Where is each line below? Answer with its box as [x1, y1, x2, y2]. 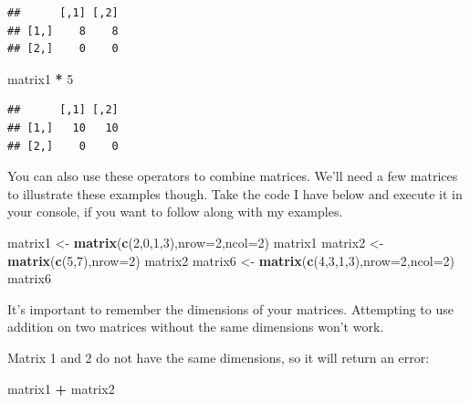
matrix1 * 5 [7, 69, 74, 88]
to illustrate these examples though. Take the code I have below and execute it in [7, 184, 463, 203]
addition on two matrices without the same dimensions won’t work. [7, 317, 384, 336]
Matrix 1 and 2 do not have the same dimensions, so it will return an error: [7, 347, 430, 366]
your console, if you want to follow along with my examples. [7, 202, 343, 221]
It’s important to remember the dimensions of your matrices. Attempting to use [7, 299, 454, 318]
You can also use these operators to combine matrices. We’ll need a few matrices [7, 166, 458, 186]
